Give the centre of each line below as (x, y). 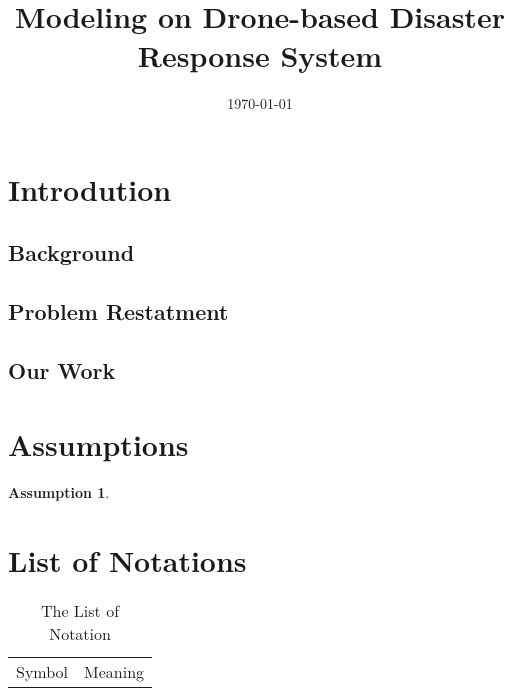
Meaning (114, 672)
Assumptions (98, 443)
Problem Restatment (118, 311)
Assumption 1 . (59, 491)
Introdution (90, 188)
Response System (260, 55)
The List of (80, 611)
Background (71, 252)
